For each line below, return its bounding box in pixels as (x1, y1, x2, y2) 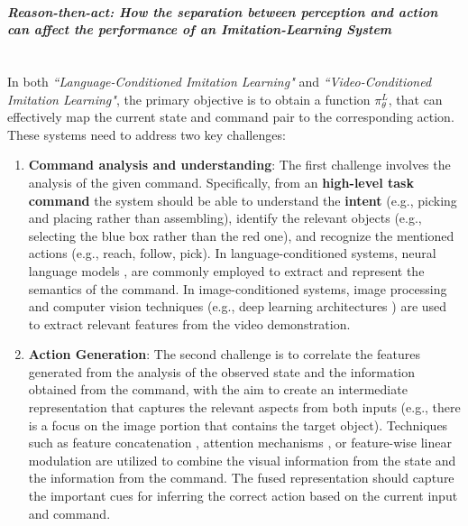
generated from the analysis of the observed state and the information (28, 362, 416, 381)
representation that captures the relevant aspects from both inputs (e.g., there (28, 398, 461, 417)
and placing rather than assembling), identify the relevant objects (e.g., (28, 208, 422, 227)
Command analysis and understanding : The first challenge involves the (28, 155, 451, 174)
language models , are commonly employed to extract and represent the (28, 261, 425, 280)
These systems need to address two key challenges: (7, 125, 286, 143)
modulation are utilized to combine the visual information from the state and (28, 450, 456, 469)
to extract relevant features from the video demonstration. (28, 314, 351, 333)
